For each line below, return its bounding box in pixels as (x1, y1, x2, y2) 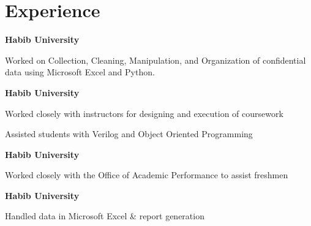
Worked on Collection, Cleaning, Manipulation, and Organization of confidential (5, 53, 306, 66)
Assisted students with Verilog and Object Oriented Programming (5, 127, 253, 140)
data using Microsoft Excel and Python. (5, 66, 155, 78)
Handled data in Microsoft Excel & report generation (5, 209, 204, 222)
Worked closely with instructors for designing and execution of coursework (5, 107, 283, 119)
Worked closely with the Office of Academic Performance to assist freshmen (5, 168, 288, 181)
